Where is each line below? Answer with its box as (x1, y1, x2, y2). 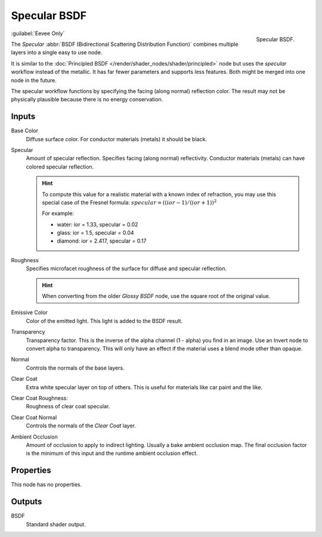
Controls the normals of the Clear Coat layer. (26, 422, 137, 429)
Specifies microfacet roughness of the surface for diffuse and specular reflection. (26, 265, 227, 272)
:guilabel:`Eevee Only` (11, 30, 65, 37)
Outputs (11, 496, 42, 507)
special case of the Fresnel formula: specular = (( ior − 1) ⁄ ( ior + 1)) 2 (42, 198, 217, 206)
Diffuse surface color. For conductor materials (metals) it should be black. (26, 135, 207, 142)
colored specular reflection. (26, 163, 94, 170)
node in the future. (11, 76, 57, 83)
